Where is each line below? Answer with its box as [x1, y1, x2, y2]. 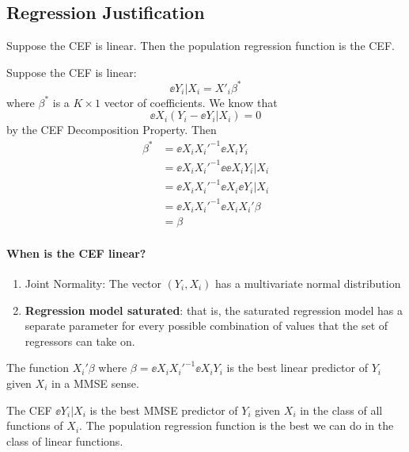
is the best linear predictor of [226, 359, 368, 376]
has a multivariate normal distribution [215, 274, 401, 291]
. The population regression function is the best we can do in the [79, 417, 394, 434]
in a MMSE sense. [51, 374, 139, 391]
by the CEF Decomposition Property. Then [6, 121, 217, 138]
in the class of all [300, 401, 383, 418]
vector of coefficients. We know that [104, 94, 278, 110]
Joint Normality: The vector [25, 274, 161, 291]
